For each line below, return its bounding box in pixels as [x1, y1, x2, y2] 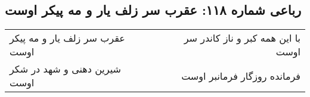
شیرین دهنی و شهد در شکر [10, 62, 121, 76]
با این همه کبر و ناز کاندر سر [184, 31, 300, 45]
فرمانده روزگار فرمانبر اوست [181, 68, 300, 83]
